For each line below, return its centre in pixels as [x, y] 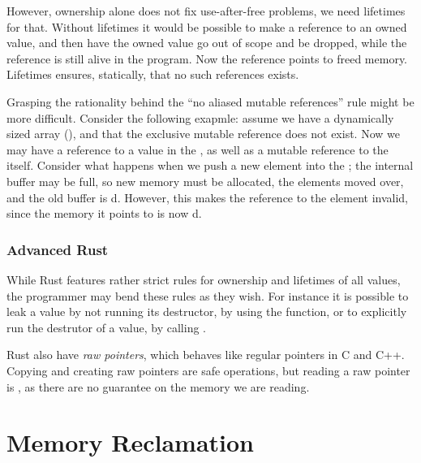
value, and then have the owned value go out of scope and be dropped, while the [207, 43]
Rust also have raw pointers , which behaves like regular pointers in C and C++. [206, 355]
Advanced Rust [58, 249]
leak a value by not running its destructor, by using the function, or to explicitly [207, 312]
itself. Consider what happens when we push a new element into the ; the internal [210, 165]
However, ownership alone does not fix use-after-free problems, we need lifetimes [206, 11]
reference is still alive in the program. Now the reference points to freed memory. [207, 58]
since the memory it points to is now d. [104, 213]
